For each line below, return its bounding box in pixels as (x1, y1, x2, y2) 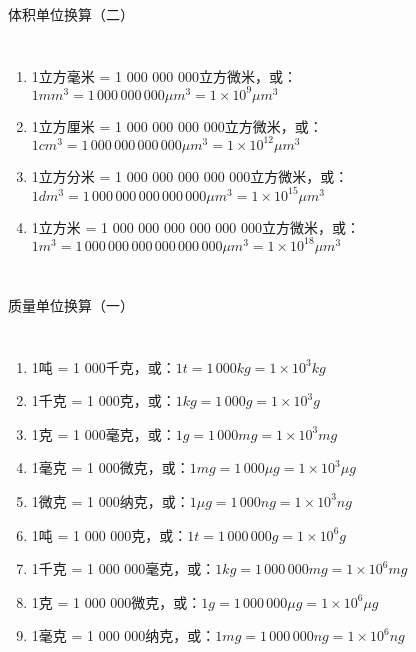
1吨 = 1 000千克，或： (31, 356, 176, 377)
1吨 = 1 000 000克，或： (31, 524, 188, 545)
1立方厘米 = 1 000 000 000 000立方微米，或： (31, 115, 323, 136)
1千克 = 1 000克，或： (31, 390, 176, 411)
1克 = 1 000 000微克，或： (31, 591, 202, 612)
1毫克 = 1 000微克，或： (31, 457, 190, 478)
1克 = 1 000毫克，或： (31, 423, 176, 444)
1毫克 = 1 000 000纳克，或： (31, 625, 216, 646)
